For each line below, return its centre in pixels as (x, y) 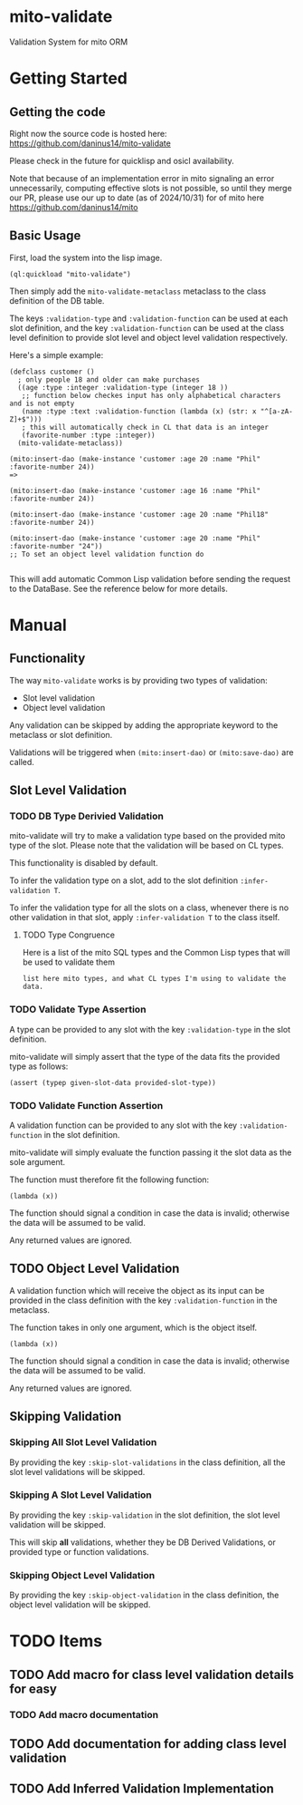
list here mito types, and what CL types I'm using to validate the (154, 979)
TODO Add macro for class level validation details (151, 1674)
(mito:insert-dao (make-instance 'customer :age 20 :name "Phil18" (139, 514)
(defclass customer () (52, 372)
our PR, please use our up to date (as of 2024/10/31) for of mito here (137, 198)
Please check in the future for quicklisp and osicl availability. (122, 160)
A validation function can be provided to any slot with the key (123, 1125)
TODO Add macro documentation (84, 1714)
